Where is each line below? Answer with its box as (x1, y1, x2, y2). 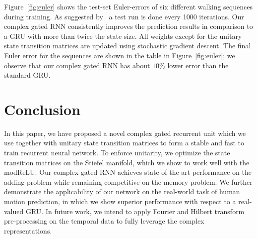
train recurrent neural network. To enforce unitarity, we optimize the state (4, 147, 230, 158)
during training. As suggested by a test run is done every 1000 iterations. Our (4, 11, 244, 21)
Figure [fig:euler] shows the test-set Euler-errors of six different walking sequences (4, 1, 253, 11)
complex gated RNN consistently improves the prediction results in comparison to (4, 21, 253, 31)
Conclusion (4, 99, 81, 119)
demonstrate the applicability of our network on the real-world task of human (4, 186, 240, 197)
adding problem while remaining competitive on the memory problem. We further (4, 176, 253, 187)
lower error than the (167, 60, 229, 70)
